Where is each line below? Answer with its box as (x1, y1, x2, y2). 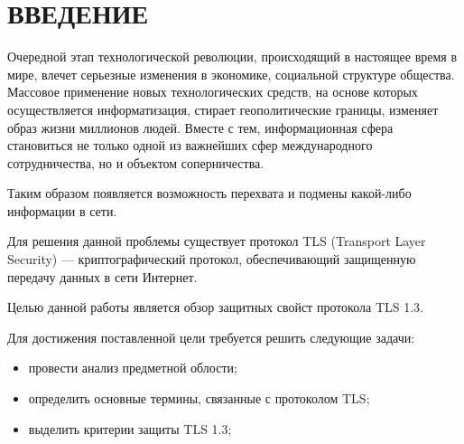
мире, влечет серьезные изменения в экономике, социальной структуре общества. (7, 64, 455, 83)
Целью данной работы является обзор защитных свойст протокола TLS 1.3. (7, 298, 423, 316)
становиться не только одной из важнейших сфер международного (7, 136, 373, 155)
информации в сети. (7, 201, 117, 220)
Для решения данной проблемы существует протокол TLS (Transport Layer (7, 231, 426, 250)
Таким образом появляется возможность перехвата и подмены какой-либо (7, 184, 412, 203)
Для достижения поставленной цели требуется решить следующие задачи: (7, 327, 415, 346)
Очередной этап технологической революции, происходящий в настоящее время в (7, 47, 458, 66)
